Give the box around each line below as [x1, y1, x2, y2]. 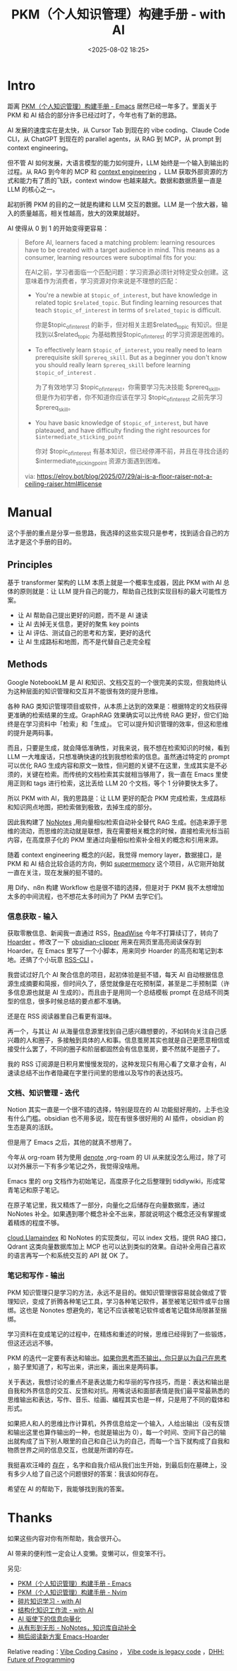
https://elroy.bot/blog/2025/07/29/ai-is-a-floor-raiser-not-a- [36, 472, 213, 481]
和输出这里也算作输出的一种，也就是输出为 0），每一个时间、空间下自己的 [7, 1428, 220, 1436]
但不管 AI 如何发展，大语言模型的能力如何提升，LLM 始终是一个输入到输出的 [7, 158, 229, 167]
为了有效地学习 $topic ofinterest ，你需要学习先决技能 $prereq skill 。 [35, 383, 224, 393]
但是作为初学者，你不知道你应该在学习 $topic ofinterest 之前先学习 [35, 393, 223, 403]
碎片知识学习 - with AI [17, 1597, 82, 1605]
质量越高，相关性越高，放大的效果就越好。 [19, 209, 143, 217]
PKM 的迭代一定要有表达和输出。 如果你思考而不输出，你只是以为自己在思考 [7, 1353, 227, 1362]
